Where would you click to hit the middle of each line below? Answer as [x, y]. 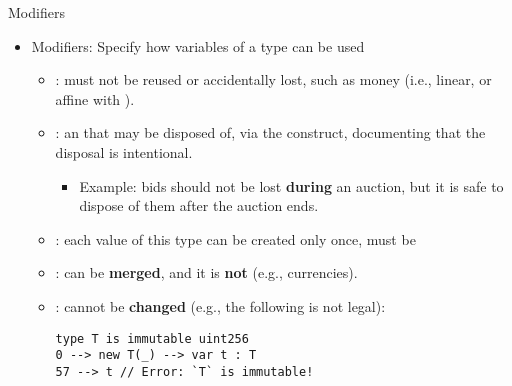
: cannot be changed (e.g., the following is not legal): [220, 305]
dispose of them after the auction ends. [199, 205]
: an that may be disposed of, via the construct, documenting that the [270, 132]
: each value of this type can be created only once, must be [235, 238]
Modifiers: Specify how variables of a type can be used [198, 45]
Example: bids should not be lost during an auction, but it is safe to [291, 185]
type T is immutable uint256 [152, 338]
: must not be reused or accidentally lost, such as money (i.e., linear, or [273, 79]
